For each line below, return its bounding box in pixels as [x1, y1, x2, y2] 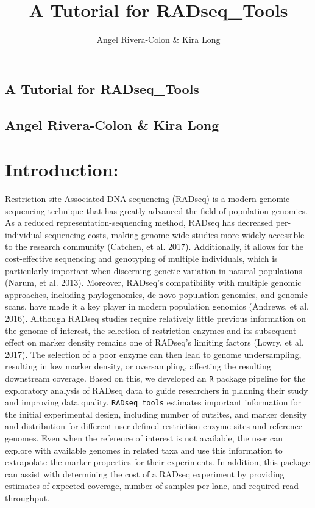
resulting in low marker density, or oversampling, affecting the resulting [5, 360, 271, 372]
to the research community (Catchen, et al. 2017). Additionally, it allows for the [5, 240, 303, 253]
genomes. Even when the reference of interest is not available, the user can [5, 432, 283, 445]
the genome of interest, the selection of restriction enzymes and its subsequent [5, 324, 297, 336]
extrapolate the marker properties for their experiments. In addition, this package [5, 455, 310, 468]
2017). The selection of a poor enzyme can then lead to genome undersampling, [5, 347, 302, 360]
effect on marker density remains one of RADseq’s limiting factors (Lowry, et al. [5, 336, 304, 349]
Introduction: [5, 157, 119, 182]
